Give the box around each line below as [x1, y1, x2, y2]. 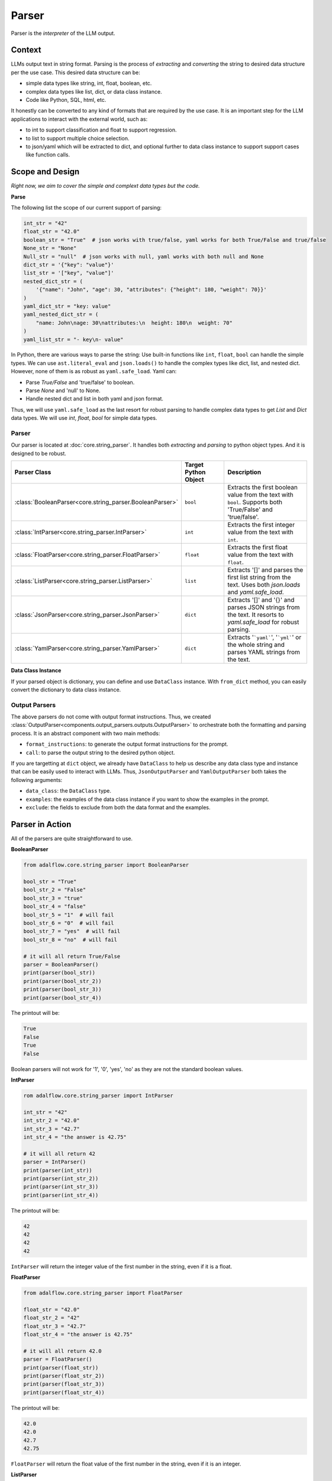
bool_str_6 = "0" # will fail [23, 919, 115, 927]
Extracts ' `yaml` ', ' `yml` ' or [227, 633, 302, 642]
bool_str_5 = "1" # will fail [23, 911, 115, 918]
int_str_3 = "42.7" [23, 1126, 80, 1132]
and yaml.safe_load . [227, 588, 284, 597]
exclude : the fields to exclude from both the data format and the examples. [25, 803, 211, 811]
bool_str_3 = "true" [23, 895, 83, 902]
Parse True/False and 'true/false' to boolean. [25, 379, 135, 386]
